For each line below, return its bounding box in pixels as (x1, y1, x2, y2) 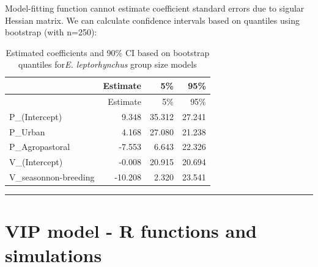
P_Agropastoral (9, 140, 70, 153)
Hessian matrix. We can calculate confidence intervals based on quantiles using (5, 13, 300, 26)
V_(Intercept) (9, 155, 63, 168)
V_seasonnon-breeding (9, 171, 95, 183)
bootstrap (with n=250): (5, 26, 97, 38)
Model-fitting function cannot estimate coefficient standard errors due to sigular (5, 2, 305, 14)
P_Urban (9, 125, 45, 138)
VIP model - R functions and (5, 218, 257, 243)
